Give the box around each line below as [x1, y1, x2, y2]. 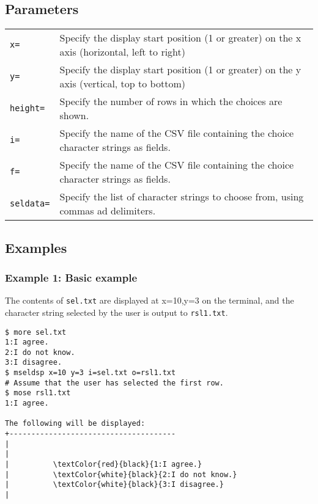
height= [10, 103, 45, 114]
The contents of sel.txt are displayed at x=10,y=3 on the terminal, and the [5, 294, 294, 307]
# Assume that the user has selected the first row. [5, 378, 224, 387]
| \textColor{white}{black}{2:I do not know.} [5, 470, 237, 479]
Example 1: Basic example [5, 269, 138, 285]
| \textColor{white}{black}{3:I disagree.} [5, 480, 224, 489]
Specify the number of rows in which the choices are [59, 94, 283, 109]
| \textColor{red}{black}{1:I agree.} [5, 460, 202, 469]
